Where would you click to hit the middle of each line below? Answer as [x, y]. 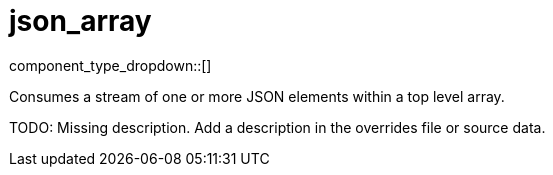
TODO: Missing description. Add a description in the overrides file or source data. [277, 127]
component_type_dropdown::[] [110, 65]
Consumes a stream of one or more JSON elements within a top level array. [257, 96]
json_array [80, 21]
